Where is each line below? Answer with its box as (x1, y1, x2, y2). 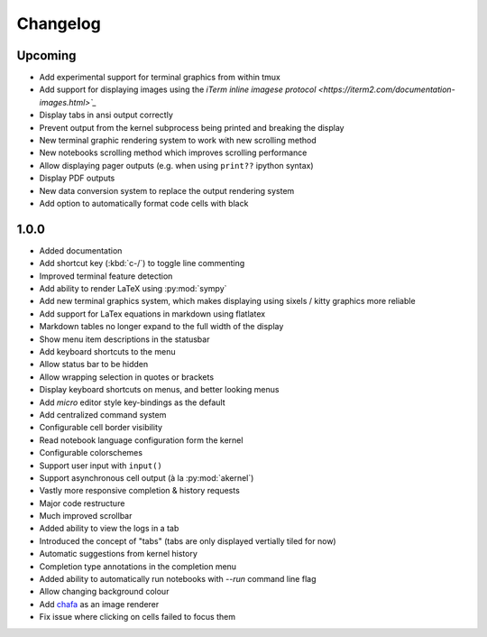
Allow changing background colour (39, 586, 170, 597)
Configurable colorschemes (39, 448, 143, 458)
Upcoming (16, 48, 77, 63)
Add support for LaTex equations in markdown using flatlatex (39, 308, 266, 319)
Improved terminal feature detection (39, 271, 173, 282)
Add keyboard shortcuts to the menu (39, 346, 176, 356)
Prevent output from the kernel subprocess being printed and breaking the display (39, 122, 345, 133)
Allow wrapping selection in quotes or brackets (39, 371, 215, 383)
